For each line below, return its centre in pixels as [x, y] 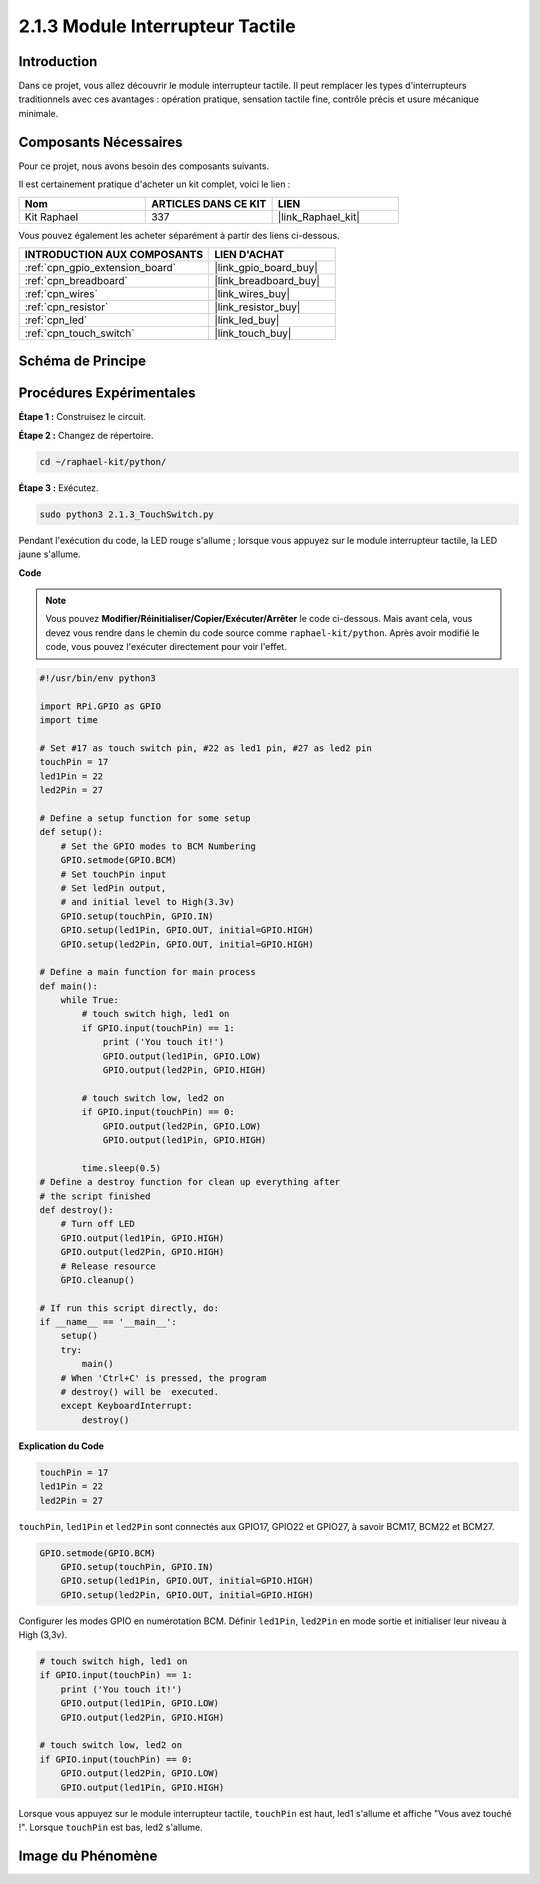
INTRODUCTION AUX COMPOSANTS [114, 254]
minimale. [38, 113]
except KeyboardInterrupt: [127, 1406]
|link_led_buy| [247, 320]
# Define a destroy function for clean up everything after [190, 1182]
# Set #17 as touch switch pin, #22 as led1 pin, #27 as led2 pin [205, 748]
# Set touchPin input [113, 874]
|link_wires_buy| [252, 293]
